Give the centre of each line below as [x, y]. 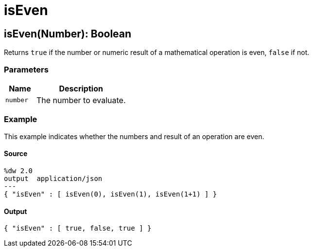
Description [81, 88]
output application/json [53, 178]
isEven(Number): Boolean [68, 34]
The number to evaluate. [81, 100]
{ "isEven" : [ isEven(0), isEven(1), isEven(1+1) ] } [111, 194]
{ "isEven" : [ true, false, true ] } [78, 228]
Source [16, 154]
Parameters [26, 69]
